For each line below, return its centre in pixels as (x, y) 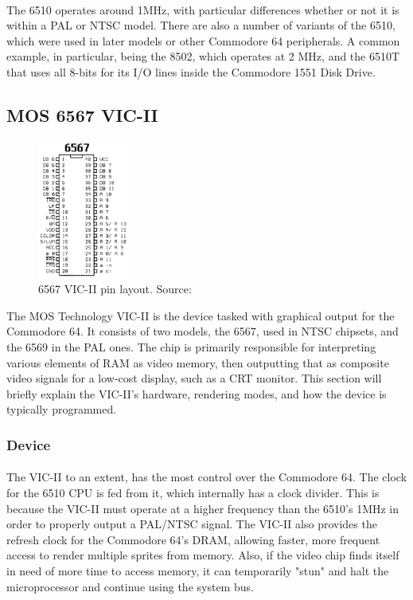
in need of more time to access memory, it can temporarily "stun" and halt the (198, 571)
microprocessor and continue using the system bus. (130, 586)
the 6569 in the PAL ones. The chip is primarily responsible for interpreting (191, 347)
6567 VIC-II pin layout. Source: (115, 289)
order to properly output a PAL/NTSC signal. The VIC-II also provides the (192, 524)
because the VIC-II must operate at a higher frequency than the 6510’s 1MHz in (203, 508)
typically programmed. (62, 409)
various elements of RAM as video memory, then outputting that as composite (198, 362)
